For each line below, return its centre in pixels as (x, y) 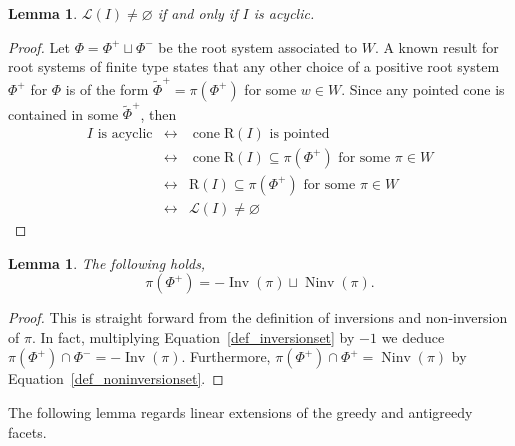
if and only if (197, 13)
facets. (27, 431)
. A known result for (436, 46)
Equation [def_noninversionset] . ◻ (116, 378)
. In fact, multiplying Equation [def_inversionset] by (193, 336)
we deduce (413, 336)
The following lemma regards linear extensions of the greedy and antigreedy (240, 411)
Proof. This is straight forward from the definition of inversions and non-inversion (258, 317)
